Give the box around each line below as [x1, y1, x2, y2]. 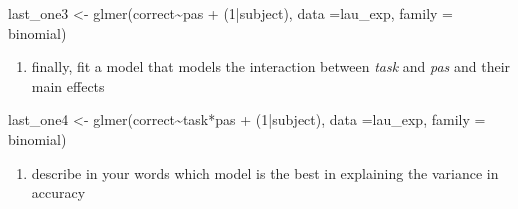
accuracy [31, 182, 86, 203]
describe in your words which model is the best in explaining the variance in [31, 162, 499, 183]
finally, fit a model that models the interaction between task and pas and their [31, 56, 511, 77]
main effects [31, 75, 105, 96]
